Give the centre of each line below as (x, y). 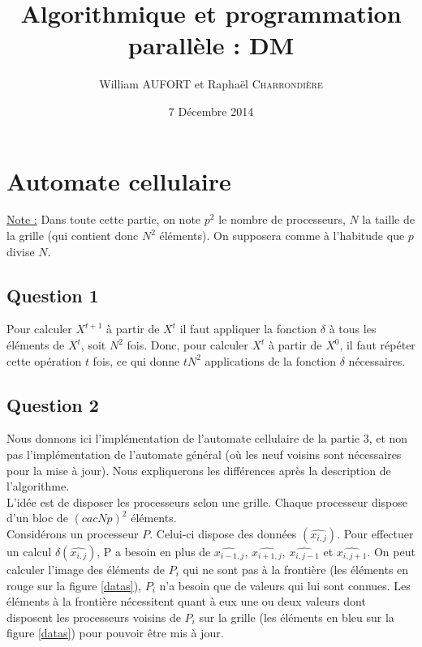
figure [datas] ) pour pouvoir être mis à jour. (115, 633)
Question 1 (53, 295)
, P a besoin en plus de (154, 551)
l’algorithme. (38, 486)
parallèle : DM (211, 45)
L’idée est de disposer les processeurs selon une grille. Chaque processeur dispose (207, 501)
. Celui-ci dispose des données (223, 533)
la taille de (388, 219)
